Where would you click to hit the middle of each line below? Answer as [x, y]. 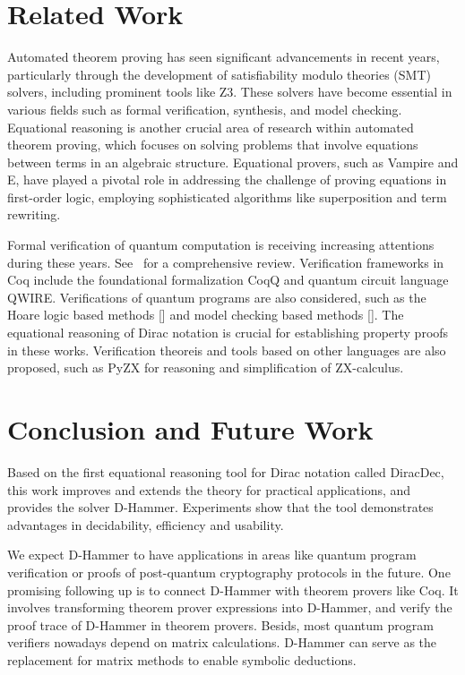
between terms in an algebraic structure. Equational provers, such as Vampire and [233, 162]
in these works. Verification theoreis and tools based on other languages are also [227, 350]
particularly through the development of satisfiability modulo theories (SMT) [219, 74]
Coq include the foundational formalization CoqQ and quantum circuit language [228, 280]
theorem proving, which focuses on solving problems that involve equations [213, 145]
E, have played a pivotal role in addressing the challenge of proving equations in [227, 179]
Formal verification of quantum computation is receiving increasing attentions [221, 245]
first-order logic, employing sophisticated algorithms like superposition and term [227, 197]
